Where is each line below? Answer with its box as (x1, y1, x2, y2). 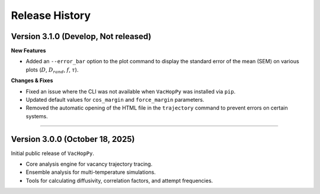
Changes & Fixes (11, 77, 53, 84)
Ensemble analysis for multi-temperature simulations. (25, 169, 156, 176)
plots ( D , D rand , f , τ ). (25, 66, 79, 75)
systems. (25, 112, 48, 119)
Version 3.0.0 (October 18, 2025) (11, 134, 135, 144)
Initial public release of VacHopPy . (11, 150, 94, 157)
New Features (11, 47, 46, 54)
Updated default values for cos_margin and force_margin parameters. (25, 96, 204, 104)
